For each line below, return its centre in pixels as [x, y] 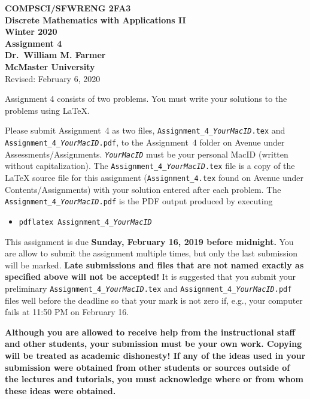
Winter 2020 [31, 31]
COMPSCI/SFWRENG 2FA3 [68, 8]
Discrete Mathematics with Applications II [95, 19]
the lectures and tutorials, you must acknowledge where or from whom [154, 379]
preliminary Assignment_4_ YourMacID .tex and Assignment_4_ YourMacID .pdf [148, 288]
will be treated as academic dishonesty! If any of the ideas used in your [155, 355]
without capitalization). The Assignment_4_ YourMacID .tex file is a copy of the [150, 166]
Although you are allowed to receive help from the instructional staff [150, 332]
